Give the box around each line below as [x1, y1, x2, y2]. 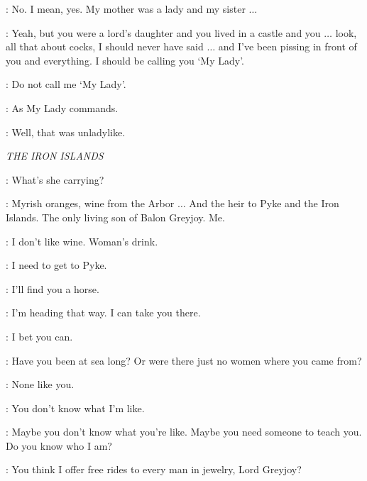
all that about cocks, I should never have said [6, 39, 204, 54]
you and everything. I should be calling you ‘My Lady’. [6, 52, 244, 67]
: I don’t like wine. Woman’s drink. [6, 233, 158, 248]
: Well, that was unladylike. [6, 124, 126, 139]
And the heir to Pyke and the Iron [189, 196, 339, 211]
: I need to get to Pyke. [6, 258, 107, 272]
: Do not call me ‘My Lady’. [6, 77, 126, 92]
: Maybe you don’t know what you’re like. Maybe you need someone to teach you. [6, 424, 362, 439]
